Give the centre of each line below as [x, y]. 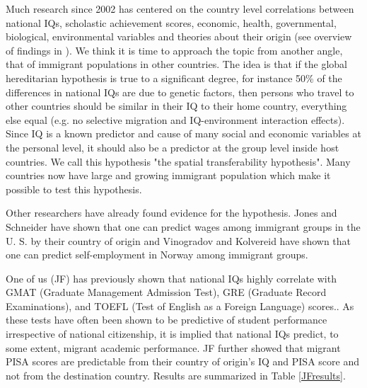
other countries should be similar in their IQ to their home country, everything [176, 106]
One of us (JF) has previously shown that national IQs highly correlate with [171, 278]
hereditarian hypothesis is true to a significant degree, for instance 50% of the [174, 78]
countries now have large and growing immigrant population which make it [168, 175]
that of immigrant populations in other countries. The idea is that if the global [176, 64]
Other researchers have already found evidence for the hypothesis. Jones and [171, 213]
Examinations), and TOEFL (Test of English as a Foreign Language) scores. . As [180, 306]
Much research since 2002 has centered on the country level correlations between [180, 8]
